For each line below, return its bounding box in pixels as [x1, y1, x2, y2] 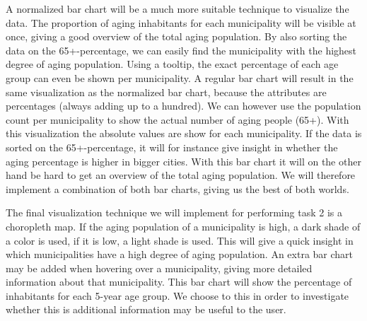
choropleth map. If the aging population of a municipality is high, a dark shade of [6, 218, 361, 233]
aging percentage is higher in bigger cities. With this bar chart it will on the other [6, 153, 361, 168]
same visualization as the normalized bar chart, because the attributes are [6, 84, 327, 99]
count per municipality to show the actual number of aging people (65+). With [6, 112, 349, 127]
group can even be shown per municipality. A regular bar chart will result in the [6, 70, 354, 85]
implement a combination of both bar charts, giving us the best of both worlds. [6, 181, 349, 196]
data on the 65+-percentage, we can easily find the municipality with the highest [6, 42, 357, 57]
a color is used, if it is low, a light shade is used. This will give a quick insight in [6, 233, 354, 247]
